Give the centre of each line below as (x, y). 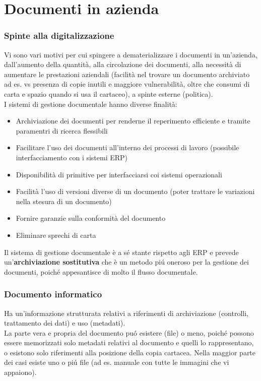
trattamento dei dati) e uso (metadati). (65, 323)
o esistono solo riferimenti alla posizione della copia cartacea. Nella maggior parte (130, 352)
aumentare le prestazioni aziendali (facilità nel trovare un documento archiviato (127, 74)
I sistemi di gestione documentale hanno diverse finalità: (91, 104)
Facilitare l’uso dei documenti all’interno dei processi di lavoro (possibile (127, 147)
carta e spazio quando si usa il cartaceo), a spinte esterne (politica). (109, 93)
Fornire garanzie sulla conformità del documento (91, 218)
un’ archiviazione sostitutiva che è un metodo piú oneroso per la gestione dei (126, 262)
